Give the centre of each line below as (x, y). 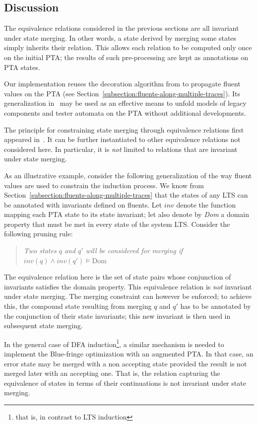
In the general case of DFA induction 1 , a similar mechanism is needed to (114, 343)
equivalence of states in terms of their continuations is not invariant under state (125, 383)
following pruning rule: (38, 234)
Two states (40, 250)
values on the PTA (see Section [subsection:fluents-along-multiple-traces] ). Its (122, 93)
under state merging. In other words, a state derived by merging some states (120, 37)
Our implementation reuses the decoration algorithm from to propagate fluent (122, 84)
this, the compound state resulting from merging (78, 306)
